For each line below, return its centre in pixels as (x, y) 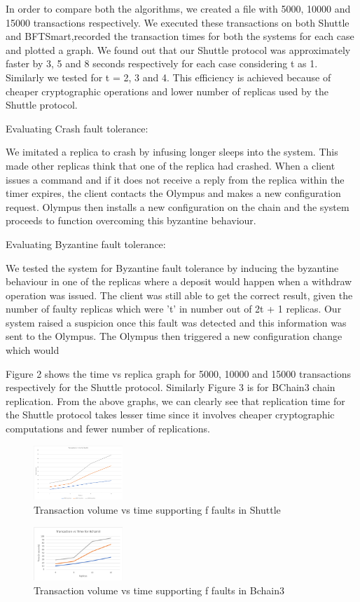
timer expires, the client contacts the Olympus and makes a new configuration (173, 193)
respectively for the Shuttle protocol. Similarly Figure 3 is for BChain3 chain (171, 387)
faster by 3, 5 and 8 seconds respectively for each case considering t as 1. (162, 63)
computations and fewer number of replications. (108, 429)
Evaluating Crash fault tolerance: (77, 128)
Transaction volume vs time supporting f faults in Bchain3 (159, 590)
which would (33, 350)
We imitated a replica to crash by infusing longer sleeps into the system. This (172, 152)
